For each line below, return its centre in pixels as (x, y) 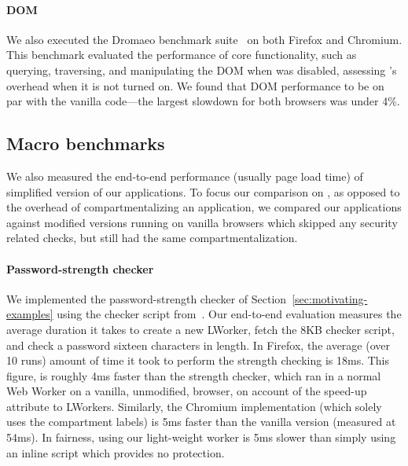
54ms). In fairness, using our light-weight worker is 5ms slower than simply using (201, 437)
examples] (30, 314)
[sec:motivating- (330, 298)
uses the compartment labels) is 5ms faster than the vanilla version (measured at (201, 422)
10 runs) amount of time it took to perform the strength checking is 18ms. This (198, 360)
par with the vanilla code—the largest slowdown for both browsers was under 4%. (203, 101)
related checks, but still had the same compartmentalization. (152, 238)
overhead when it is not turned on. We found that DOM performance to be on (195, 85)
